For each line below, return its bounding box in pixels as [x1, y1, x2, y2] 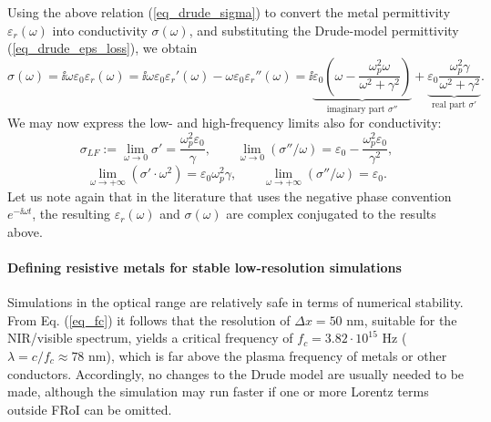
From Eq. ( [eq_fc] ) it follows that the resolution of [7, 310, 291, 329]
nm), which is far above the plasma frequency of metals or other [88, 345, 447, 365]
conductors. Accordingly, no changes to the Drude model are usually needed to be [7, 364, 465, 383]
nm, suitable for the [346, 310, 457, 329]
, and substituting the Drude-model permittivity [189, 20, 459, 39]
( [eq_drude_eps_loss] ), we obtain [7, 38, 198, 57]
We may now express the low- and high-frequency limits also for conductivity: [7, 113, 442, 132]
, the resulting [32, 204, 110, 223]
